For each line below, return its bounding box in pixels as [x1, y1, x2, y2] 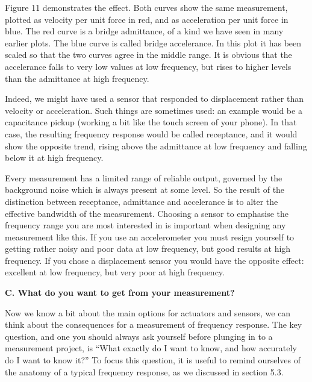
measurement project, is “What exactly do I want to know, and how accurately [5, 342, 297, 354]
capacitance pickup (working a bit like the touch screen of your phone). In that [5, 116, 297, 128]
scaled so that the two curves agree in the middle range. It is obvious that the [5, 48, 292, 61]
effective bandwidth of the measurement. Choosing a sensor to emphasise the [5, 207, 289, 219]
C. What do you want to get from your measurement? [5, 286, 235, 299]
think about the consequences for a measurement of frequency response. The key [5, 318, 302, 331]
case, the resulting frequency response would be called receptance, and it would [5, 127, 298, 140]
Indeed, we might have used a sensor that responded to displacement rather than [5, 92, 304, 105]
